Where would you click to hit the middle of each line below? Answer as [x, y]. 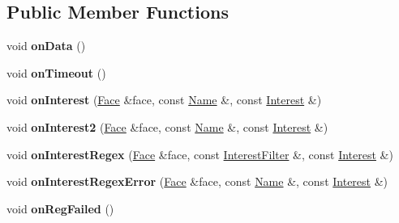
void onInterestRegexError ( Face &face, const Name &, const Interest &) [197, 181]
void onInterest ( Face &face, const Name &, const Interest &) [164, 100]
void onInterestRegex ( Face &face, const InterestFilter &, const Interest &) [200, 154]
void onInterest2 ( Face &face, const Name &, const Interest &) [167, 126]
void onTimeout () [56, 72]
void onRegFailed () [60, 208]
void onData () [46, 46]
